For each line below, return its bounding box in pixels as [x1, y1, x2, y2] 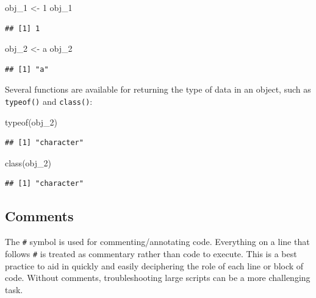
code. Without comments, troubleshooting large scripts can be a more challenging [5, 271, 311, 284]
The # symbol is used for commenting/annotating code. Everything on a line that [5, 235, 310, 248]
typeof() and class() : [5, 94, 93, 107]
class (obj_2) [5, 156, 51, 169]
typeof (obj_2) [5, 115, 57, 128]
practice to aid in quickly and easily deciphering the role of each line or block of [5, 259, 304, 272]
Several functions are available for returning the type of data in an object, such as [5, 83, 311, 96]
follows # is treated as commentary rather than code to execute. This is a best [5, 247, 297, 260]
